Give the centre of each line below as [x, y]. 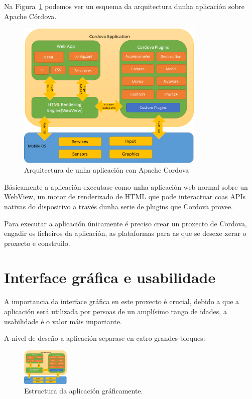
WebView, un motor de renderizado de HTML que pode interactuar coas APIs [125, 196]
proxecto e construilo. [37, 243]
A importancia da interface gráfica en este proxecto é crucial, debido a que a [122, 301]
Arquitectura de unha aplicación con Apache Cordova [107, 170]
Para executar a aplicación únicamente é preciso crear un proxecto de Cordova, [125, 223]
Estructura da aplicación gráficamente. [84, 391]
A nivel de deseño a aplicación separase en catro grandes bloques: [105, 338]
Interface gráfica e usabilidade [110, 277]
